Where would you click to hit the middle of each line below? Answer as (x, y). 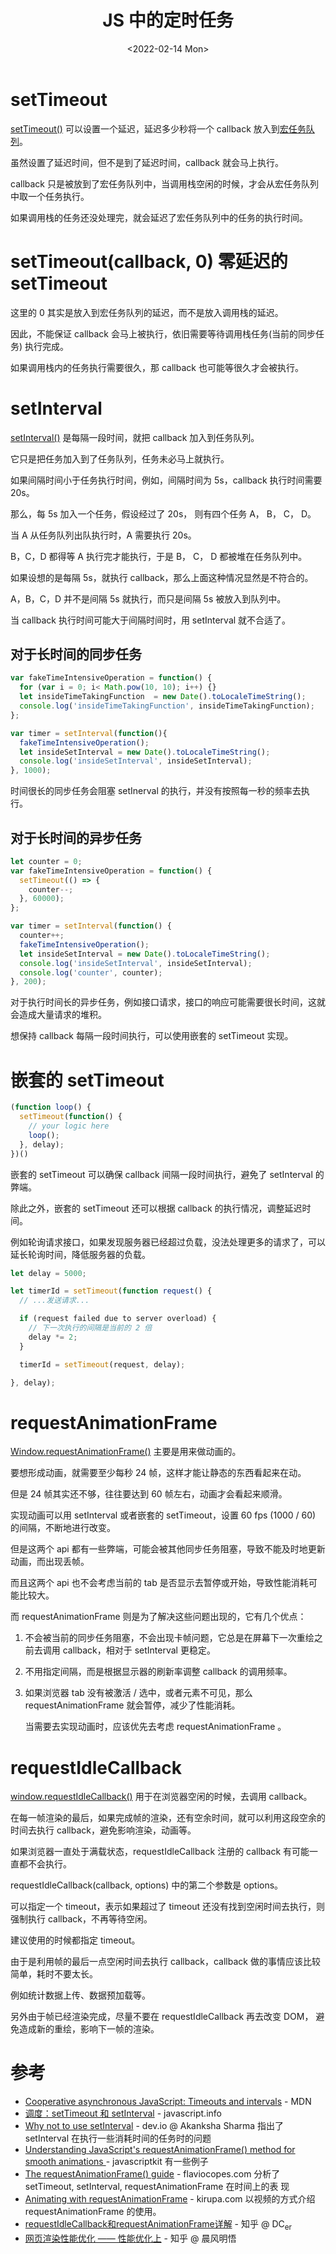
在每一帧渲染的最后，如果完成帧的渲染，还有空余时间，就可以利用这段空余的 (168, 1818)
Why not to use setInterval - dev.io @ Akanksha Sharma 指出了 (154, 2126)
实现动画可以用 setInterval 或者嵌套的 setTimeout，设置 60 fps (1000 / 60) (163, 1515)
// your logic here (69, 1126)
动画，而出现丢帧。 (50, 1562)
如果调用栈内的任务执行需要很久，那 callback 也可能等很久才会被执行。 (157, 367)
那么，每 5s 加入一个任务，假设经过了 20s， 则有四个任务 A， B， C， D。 (163, 513)
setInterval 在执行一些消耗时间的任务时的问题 (118, 2138)
